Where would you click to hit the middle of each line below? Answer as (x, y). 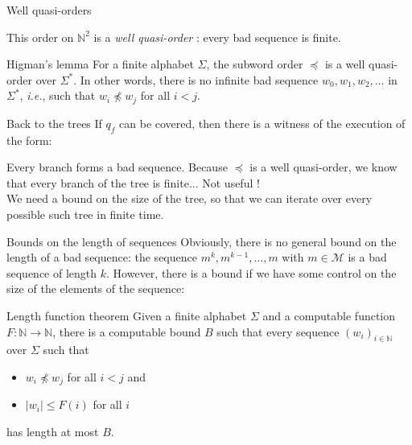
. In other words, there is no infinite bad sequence (196, 79)
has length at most (53, 431)
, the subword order (255, 64)
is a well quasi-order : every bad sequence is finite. (217, 37)
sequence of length (52, 272)
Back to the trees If (54, 123)
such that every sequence (278, 331)
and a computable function (329, 315)
